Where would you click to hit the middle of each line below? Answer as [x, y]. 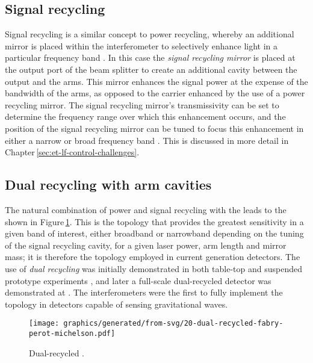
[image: [44, 324]
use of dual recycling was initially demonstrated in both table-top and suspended [153, 268]
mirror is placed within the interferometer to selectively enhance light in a [141, 45]
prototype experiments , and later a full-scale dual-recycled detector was [138, 280]
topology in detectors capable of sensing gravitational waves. [116, 304]
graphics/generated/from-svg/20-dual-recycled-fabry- [173, 324]
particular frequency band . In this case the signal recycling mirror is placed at [150, 57]
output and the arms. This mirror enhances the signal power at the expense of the [156, 81]
